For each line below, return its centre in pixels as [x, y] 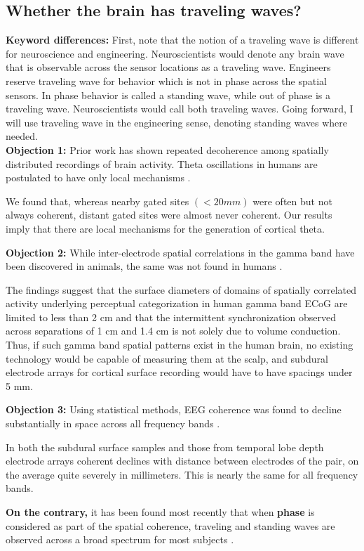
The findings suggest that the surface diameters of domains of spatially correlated [181, 289]
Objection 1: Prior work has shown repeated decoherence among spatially [167, 149]
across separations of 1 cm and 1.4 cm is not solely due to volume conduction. [173, 331]
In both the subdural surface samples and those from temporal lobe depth [165, 447]
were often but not [292, 201]
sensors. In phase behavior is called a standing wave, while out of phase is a [168, 95]
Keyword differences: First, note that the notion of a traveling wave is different [182, 40]
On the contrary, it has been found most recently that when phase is [160, 512]
